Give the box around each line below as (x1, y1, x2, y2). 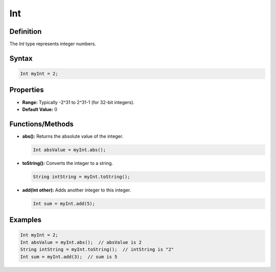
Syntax (9, 54, 33, 62)
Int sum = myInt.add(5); (33, 200, 96, 206)
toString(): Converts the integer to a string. (22, 160, 113, 166)
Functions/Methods (9, 119, 74, 128)
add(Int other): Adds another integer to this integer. (22, 187, 131, 193)
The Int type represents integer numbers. (9, 41, 97, 47)
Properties (9, 86, 44, 94)
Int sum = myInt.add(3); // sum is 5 (20, 254, 118, 260)
